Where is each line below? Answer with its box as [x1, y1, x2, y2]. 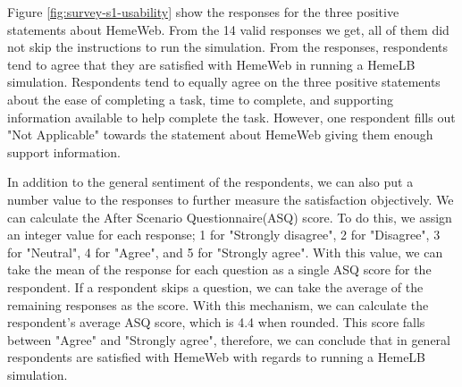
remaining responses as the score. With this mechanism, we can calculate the [7, 295, 429, 314]
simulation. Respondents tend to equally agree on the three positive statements [7, 72, 441, 91]
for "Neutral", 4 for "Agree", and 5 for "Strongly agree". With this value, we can [7, 242, 443, 261]
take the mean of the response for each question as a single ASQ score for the [7, 260, 432, 279]
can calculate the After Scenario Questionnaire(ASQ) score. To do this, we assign [7, 207, 452, 226]
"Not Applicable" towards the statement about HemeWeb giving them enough [7, 125, 433, 144]
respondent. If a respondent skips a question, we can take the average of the [7, 277, 424, 296]
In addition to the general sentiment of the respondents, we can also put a [7, 172, 414, 191]
